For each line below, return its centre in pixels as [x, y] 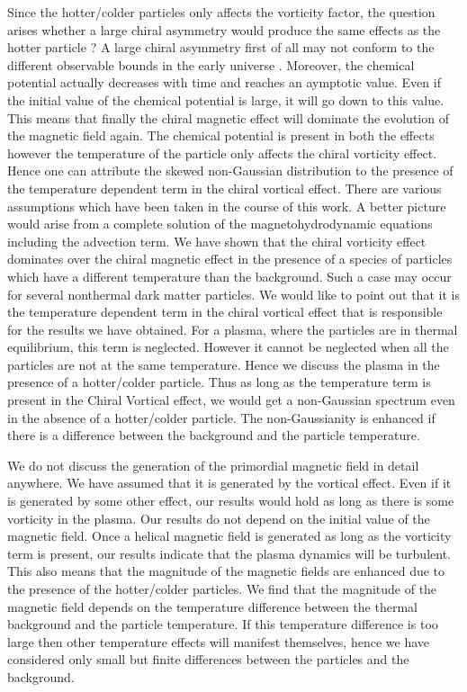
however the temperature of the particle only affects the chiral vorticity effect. [222, 153]
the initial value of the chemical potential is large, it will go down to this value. [226, 99]
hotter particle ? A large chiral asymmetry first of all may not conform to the [221, 47]
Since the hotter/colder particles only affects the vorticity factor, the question [221, 12]
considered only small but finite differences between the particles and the [208, 659]
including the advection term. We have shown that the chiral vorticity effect [217, 241]
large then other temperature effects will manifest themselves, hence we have [218, 641]
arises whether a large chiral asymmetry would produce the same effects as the [224, 29]
